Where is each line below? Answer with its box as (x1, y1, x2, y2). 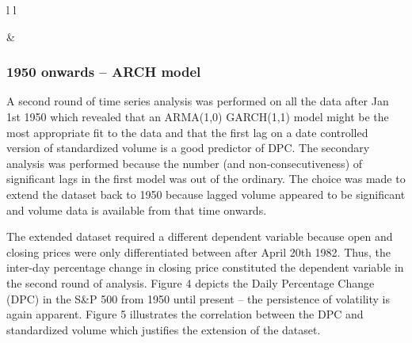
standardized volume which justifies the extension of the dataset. (6, 321, 321, 337)
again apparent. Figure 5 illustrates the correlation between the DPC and (6, 306, 364, 322)
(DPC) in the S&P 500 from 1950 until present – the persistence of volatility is (6, 290, 391, 307)
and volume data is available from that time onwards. (6, 201, 267, 218)
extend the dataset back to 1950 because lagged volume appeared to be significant (6, 185, 406, 202)
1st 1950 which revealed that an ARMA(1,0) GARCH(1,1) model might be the (6, 109, 389, 124)
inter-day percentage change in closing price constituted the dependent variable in (6, 259, 404, 276)
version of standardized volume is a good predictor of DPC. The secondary (6, 139, 370, 156)
